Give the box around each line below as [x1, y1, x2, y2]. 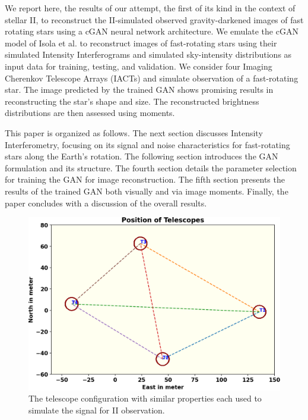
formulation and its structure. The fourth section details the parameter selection [5, 161, 297, 174]
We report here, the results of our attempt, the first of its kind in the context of [5, 2, 296, 14]
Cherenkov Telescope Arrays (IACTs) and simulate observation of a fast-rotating [5, 71, 299, 84]
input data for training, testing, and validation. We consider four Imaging [5, 59, 272, 72]
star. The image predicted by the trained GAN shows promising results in [5, 83, 274, 96]
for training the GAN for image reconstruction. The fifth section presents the [5, 173, 285, 186]
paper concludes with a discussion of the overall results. [5, 196, 207, 209]
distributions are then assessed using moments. [5, 106, 175, 119]
